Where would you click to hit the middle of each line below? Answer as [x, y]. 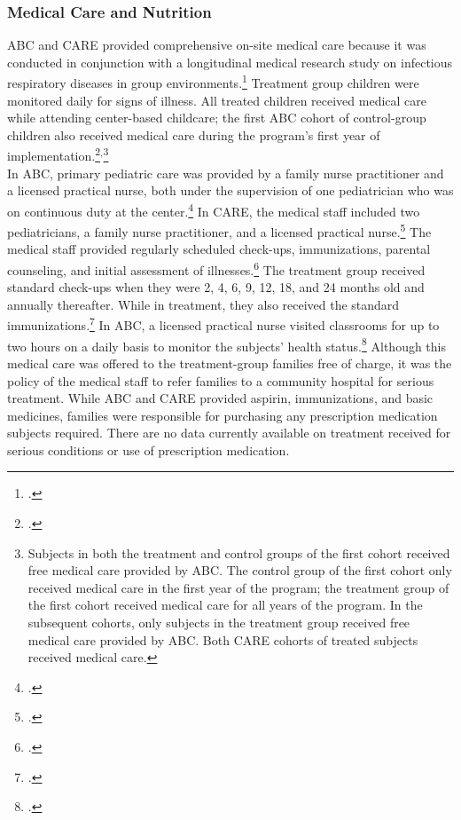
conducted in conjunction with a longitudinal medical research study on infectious [230, 62]
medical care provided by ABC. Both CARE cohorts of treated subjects [223, 639]
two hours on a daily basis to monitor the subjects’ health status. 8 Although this [227, 344]
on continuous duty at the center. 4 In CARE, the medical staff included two [214, 209]
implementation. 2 [54, 154]
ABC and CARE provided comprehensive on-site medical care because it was [217, 45]
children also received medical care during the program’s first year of [194, 134]
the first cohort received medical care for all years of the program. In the [225, 605]
